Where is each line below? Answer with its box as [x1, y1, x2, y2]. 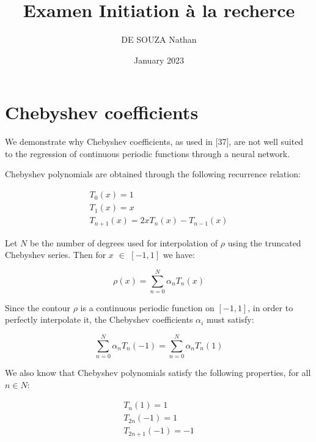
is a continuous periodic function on [80, 301, 215, 314]
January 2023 [134, 53, 184, 66]
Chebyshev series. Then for [5, 248, 106, 261]
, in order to [248, 301, 293, 314]
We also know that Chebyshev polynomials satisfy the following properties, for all [5, 366, 311, 379]
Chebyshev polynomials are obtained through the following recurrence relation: [5, 168, 301, 180]
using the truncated [227, 236, 301, 249]
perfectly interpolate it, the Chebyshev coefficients [5, 313, 193, 326]
